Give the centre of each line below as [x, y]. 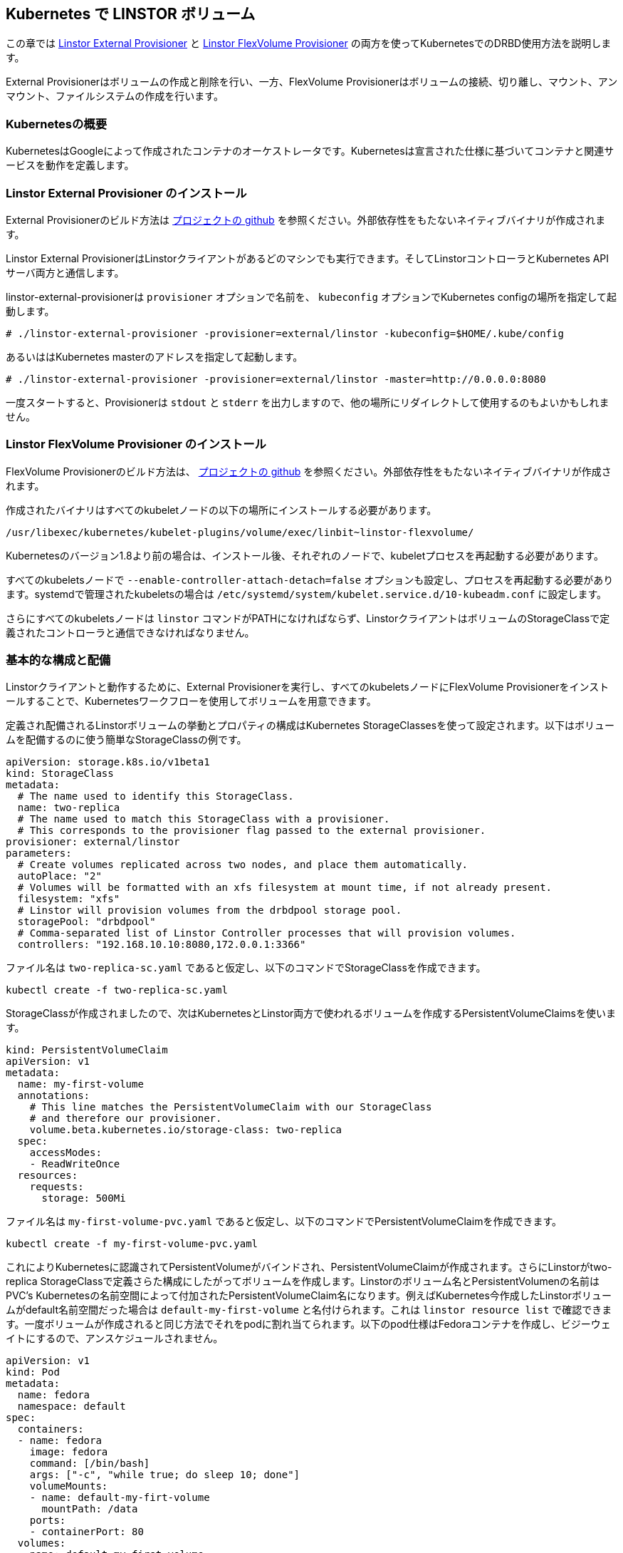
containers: [51, 1429]
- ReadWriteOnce [75, 1164]
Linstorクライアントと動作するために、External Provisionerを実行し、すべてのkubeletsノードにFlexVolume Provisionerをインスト [308, 687]
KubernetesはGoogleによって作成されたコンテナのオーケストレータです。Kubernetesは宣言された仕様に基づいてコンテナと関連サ [310, 151]
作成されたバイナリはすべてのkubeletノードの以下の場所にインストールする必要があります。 [221, 510]
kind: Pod [33, 1372]
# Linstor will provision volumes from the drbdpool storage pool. [210, 910]
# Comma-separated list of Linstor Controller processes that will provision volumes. [267, 933]
